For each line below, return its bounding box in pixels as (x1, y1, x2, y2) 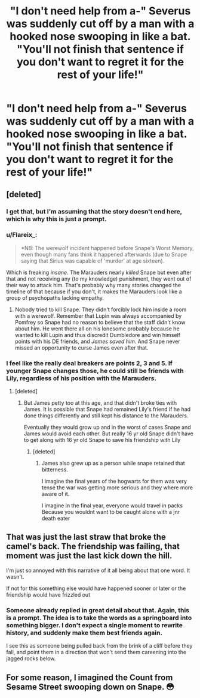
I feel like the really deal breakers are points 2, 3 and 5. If (6, 359, 173, 367)
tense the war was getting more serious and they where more (41, 484, 193, 491)
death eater (41, 515, 70, 522)
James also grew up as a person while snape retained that (41, 460, 185, 467)
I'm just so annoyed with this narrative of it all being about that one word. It (6, 567, 190, 574)
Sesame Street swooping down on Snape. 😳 (6, 682, 175, 692)
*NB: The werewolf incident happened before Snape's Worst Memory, (20, 244, 194, 251)
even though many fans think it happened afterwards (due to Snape (20, 251, 187, 258)
